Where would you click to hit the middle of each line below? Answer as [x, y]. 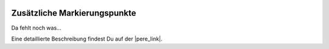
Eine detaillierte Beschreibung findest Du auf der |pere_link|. [87, 39]
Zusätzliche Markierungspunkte [74, 13]
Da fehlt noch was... [36, 28]
